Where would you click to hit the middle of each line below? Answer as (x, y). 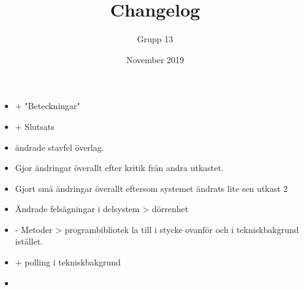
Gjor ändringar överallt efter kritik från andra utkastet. (119, 168)
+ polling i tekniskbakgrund (68, 262)
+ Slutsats (35, 126)
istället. (29, 241)
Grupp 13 (155, 39)
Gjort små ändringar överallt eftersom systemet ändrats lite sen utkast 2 (151, 188)
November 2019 (155, 59)
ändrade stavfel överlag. (59, 147)
